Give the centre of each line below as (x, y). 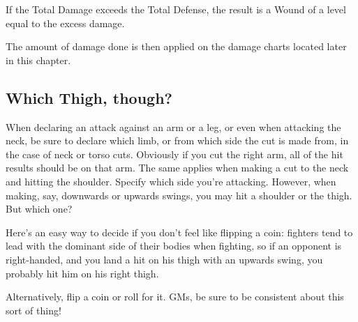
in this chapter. (38, 60)
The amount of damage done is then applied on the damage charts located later (176, 46)
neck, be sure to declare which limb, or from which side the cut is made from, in (177, 140)
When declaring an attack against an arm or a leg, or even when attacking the (173, 127)
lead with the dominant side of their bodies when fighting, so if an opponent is (174, 246)
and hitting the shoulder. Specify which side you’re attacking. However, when (171, 181)
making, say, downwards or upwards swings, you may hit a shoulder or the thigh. (179, 195)
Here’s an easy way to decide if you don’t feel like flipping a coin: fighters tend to (179, 232)
